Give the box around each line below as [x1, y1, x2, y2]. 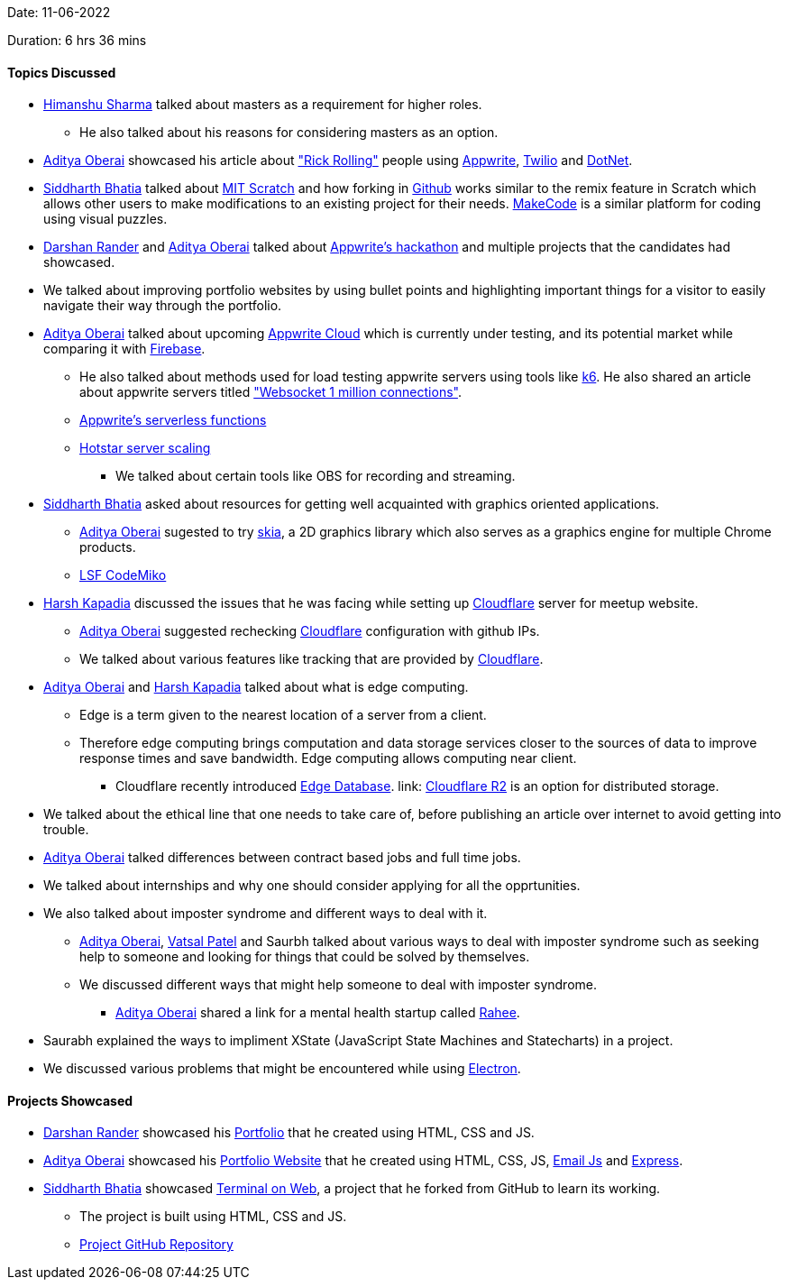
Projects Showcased [7, 1092, 133, 1108]
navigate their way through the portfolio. [43, 298, 282, 314]
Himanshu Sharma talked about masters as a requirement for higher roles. [43, 97, 482, 113]
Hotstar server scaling [79, 440, 211, 456]
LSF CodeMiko [79, 567, 167, 584]
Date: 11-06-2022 [7, 5, 111, 20]
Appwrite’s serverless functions [79, 412, 267, 428]
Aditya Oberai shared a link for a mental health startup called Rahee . [115, 1005, 520, 1021]
